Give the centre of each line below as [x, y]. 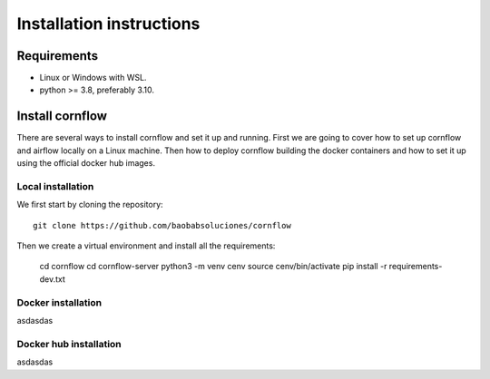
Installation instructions [108, 24]
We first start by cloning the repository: [90, 205]
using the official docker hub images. [86, 163]
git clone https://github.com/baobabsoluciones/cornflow [162, 225]
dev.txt [52, 279]
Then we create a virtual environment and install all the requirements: [146, 246]
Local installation [55, 186]
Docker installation [59, 302]
